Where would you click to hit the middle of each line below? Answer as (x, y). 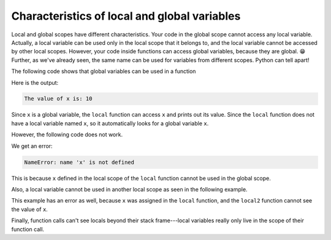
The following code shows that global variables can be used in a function (104, 71)
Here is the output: (35, 82)
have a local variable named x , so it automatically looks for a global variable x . (110, 123)
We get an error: (32, 146)
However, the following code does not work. (67, 134)
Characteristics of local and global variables (126, 16)
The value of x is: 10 (58, 99)
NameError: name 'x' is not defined (79, 162)
